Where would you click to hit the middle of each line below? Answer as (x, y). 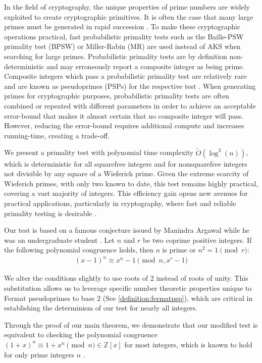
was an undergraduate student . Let (59, 240)
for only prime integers (39, 354)
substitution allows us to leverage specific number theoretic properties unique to (128, 288)
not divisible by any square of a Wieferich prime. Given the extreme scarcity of (126, 173)
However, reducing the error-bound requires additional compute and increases (124, 125)
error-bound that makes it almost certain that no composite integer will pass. (124, 115)
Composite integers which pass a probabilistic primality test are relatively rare (125, 76)
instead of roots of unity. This (202, 278)
